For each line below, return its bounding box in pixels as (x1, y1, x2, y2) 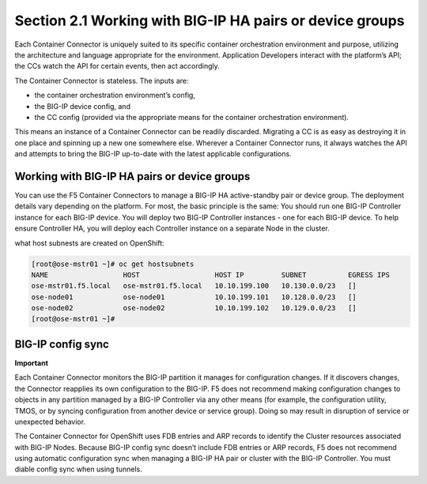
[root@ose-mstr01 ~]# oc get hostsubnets (31, 259, 195, 268)
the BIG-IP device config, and (34, 101, 130, 111)
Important (14, 358, 49, 367)
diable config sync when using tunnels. (14, 464, 142, 474)
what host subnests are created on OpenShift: (14, 238, 165, 248)
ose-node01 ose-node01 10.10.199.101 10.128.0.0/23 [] (31, 292, 357, 302)
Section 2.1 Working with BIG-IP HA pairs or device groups (14, 12, 405, 29)
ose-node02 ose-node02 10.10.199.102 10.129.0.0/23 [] (31, 304, 357, 313)
